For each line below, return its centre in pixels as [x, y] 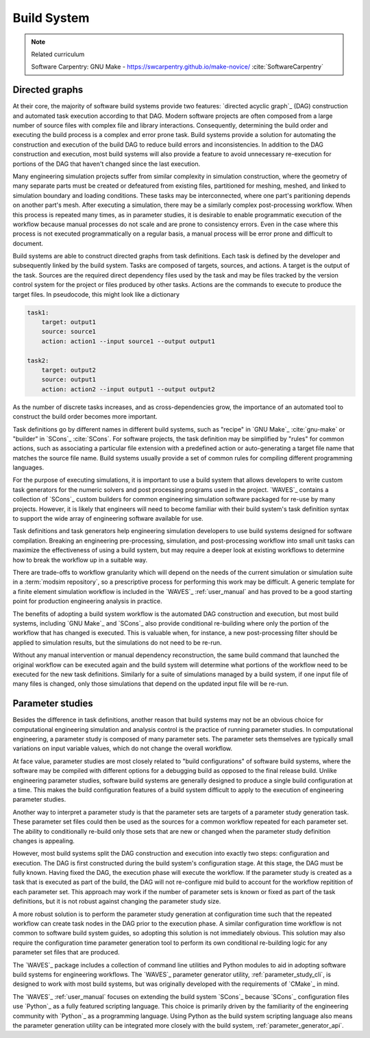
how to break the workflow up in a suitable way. [80, 560]
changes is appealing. [44, 841]
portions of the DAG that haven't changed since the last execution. [107, 164]
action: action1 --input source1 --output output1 [128, 341]
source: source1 [69, 332]
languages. [28, 468]
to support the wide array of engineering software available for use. [108, 519]
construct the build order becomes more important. [85, 417]
